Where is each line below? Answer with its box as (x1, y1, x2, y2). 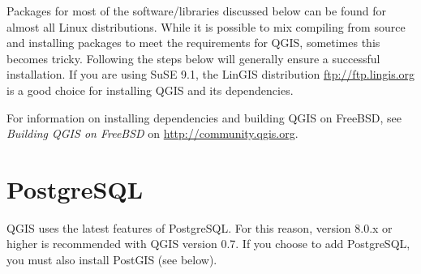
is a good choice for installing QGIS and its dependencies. (6, 81, 294, 98)
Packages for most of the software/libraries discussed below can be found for (6, 2, 386, 19)
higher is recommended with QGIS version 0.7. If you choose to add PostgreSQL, (6, 235, 410, 252)
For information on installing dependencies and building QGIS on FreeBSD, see (6, 109, 402, 126)
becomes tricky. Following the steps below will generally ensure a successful (6, 49, 380, 66)
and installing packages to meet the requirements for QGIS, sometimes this (6, 34, 380, 51)
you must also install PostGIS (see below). (6, 251, 217, 268)
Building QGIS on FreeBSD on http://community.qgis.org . (6, 125, 299, 142)
